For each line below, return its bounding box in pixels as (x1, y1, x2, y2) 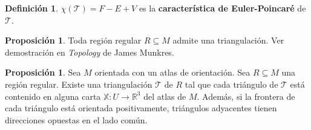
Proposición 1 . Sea (5, 66, 81, 79)
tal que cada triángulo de (185, 77, 278, 90)
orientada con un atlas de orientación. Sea (94, 66, 250, 79)
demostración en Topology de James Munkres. (5, 45, 174, 58)
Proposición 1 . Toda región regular (5, 34, 142, 47)
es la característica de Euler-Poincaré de (139, 2, 306, 14)
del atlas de (143, 89, 186, 102)
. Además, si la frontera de (197, 89, 295, 102)
